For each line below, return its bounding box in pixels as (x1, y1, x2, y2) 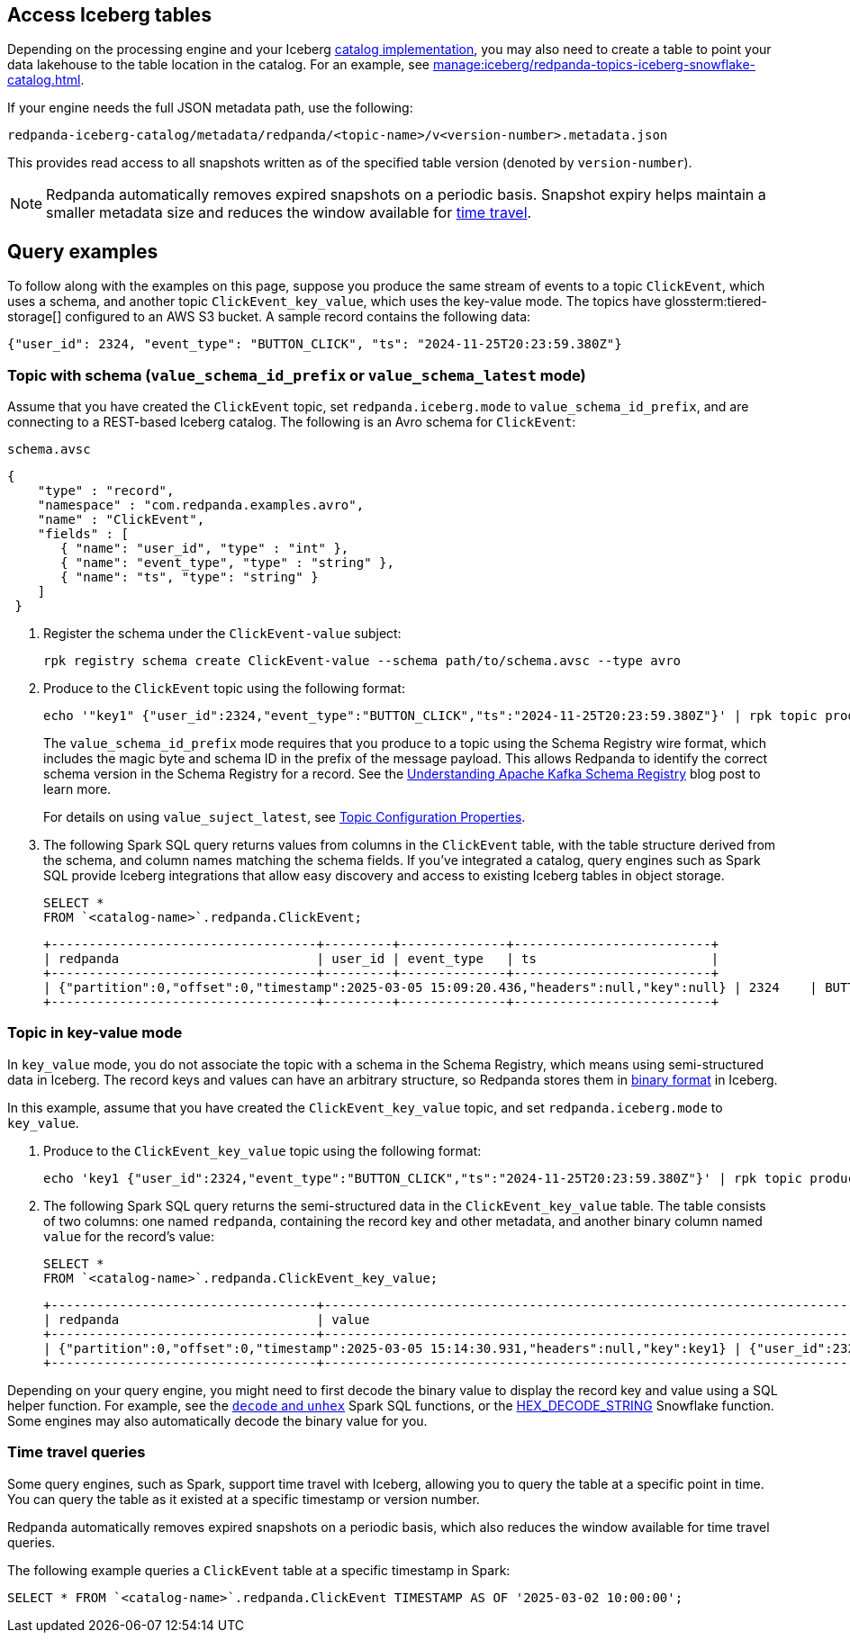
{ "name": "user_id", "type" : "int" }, (60, 541, 349, 556)
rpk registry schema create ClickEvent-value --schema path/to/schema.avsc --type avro (43, 653, 682, 669)
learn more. (43, 781, 112, 797)
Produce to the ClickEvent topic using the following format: (43, 680, 405, 697)
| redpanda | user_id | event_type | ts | (43, 951, 719, 967)
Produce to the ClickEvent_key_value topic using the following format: (43, 1142, 482, 1158)
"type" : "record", (37, 483, 175, 499)
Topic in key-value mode (7, 1023, 183, 1042)
